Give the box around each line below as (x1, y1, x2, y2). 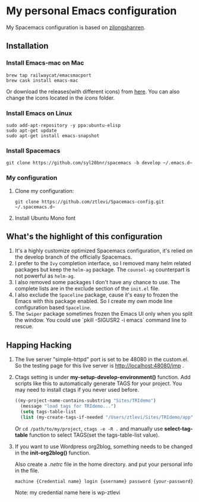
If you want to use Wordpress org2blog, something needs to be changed (14, 443, 193, 450)
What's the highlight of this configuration (6, 231, 163, 242)
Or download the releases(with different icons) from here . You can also (6, 88, 180, 95)
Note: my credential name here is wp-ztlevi (14, 488, 121, 496)
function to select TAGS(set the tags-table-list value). (29, 431, 160, 439)
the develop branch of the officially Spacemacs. (14, 253, 132, 260)
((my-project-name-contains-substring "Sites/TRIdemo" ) (14, 398, 156, 404)
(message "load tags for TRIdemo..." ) (20, 403, 116, 409)
